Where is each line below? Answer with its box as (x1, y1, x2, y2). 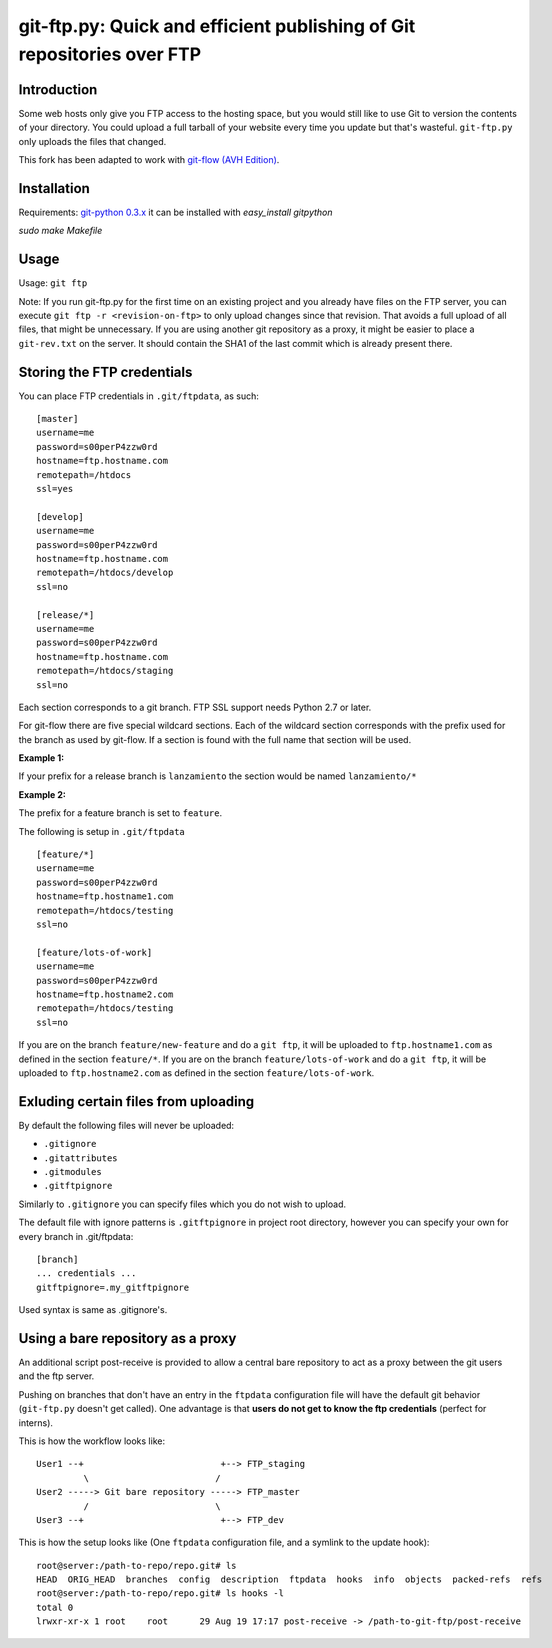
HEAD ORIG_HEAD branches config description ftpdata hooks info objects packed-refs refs (36, 1574, 543, 1585)
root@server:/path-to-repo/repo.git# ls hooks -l (36, 1588, 285, 1599)
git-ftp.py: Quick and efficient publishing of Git (18, 15, 416, 37)
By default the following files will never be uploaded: (18, 1119, 235, 1131)
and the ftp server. (18, 1370, 95, 1382)
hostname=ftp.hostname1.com (36, 891, 174, 902)
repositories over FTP (18, 43, 202, 65)
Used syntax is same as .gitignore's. (18, 1304, 168, 1316)
